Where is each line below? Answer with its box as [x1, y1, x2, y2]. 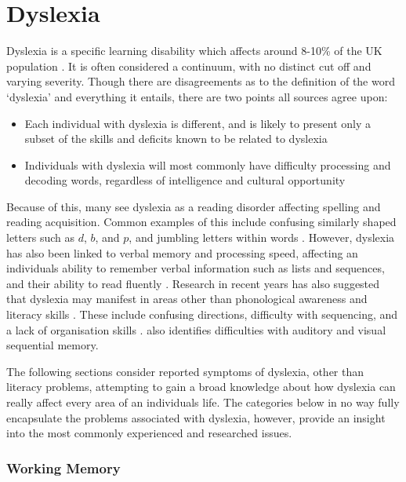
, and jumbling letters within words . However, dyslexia [129, 229, 395, 246]
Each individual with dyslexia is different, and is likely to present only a [24, 115, 372, 131]
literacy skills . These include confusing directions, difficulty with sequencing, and [6, 306, 398, 323]
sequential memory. [6, 337, 99, 353]
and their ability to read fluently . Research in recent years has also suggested [6, 275, 380, 291]
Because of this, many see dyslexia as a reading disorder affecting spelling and [6, 198, 381, 214]
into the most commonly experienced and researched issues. [6, 425, 292, 441]
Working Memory [6, 458, 121, 477]
